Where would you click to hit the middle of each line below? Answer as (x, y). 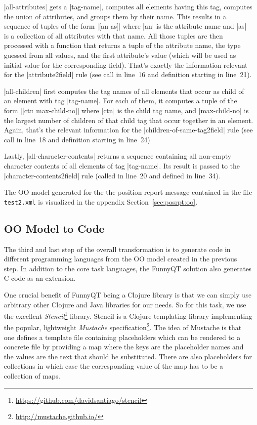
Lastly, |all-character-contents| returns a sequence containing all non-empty (118, 156)
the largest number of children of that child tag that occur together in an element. (128, 120)
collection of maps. (32, 375)
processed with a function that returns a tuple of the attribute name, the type (122, 45)
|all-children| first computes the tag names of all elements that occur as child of (124, 91)
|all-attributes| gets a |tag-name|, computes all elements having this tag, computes (128, 6)
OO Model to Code (54, 228)
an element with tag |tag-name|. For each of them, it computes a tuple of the (121, 101)
